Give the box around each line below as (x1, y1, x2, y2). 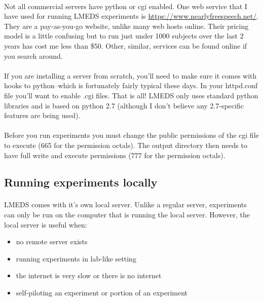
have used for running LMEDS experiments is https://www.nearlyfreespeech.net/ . (4, 11, 259, 21)
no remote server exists (16, 236, 88, 247)
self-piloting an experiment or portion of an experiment (16, 287, 188, 298)
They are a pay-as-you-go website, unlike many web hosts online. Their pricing (4, 20, 249, 31)
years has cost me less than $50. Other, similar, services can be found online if (4, 40, 247, 51)
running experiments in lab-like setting (16, 253, 136, 264)
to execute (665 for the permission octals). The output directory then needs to (4, 139, 247, 150)
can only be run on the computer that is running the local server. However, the (4, 209, 250, 220)
